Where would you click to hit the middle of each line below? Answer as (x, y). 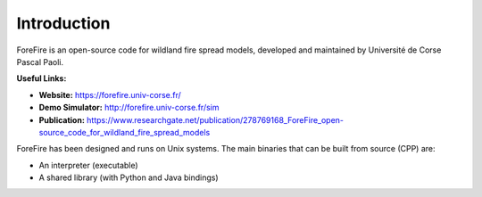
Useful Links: (42, 78)
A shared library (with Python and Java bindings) (129, 177)
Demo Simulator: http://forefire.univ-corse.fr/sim (129, 108)
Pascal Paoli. (40, 62)
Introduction (63, 23)
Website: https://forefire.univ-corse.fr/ (110, 94)
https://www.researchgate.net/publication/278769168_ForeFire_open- (215, 119)
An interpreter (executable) (88, 165)
